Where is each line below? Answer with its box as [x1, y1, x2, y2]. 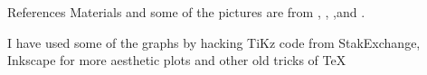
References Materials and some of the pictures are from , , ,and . [7, 3, 365, 21]
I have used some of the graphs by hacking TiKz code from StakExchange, [7, 33, 421, 52]
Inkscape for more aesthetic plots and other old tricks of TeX [7, 51, 346, 70]
